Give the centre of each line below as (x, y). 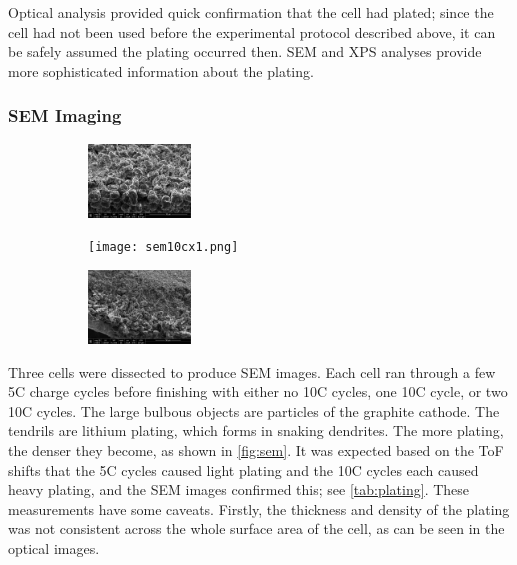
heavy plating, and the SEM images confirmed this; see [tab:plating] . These (239, 489)
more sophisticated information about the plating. (161, 70)
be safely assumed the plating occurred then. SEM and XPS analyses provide (245, 51)
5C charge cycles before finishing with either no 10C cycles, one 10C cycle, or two (258, 391)
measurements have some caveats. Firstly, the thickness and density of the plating (259, 508)
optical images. (54, 547)
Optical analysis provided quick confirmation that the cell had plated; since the (251, 12)
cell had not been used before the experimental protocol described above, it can (252, 31)
